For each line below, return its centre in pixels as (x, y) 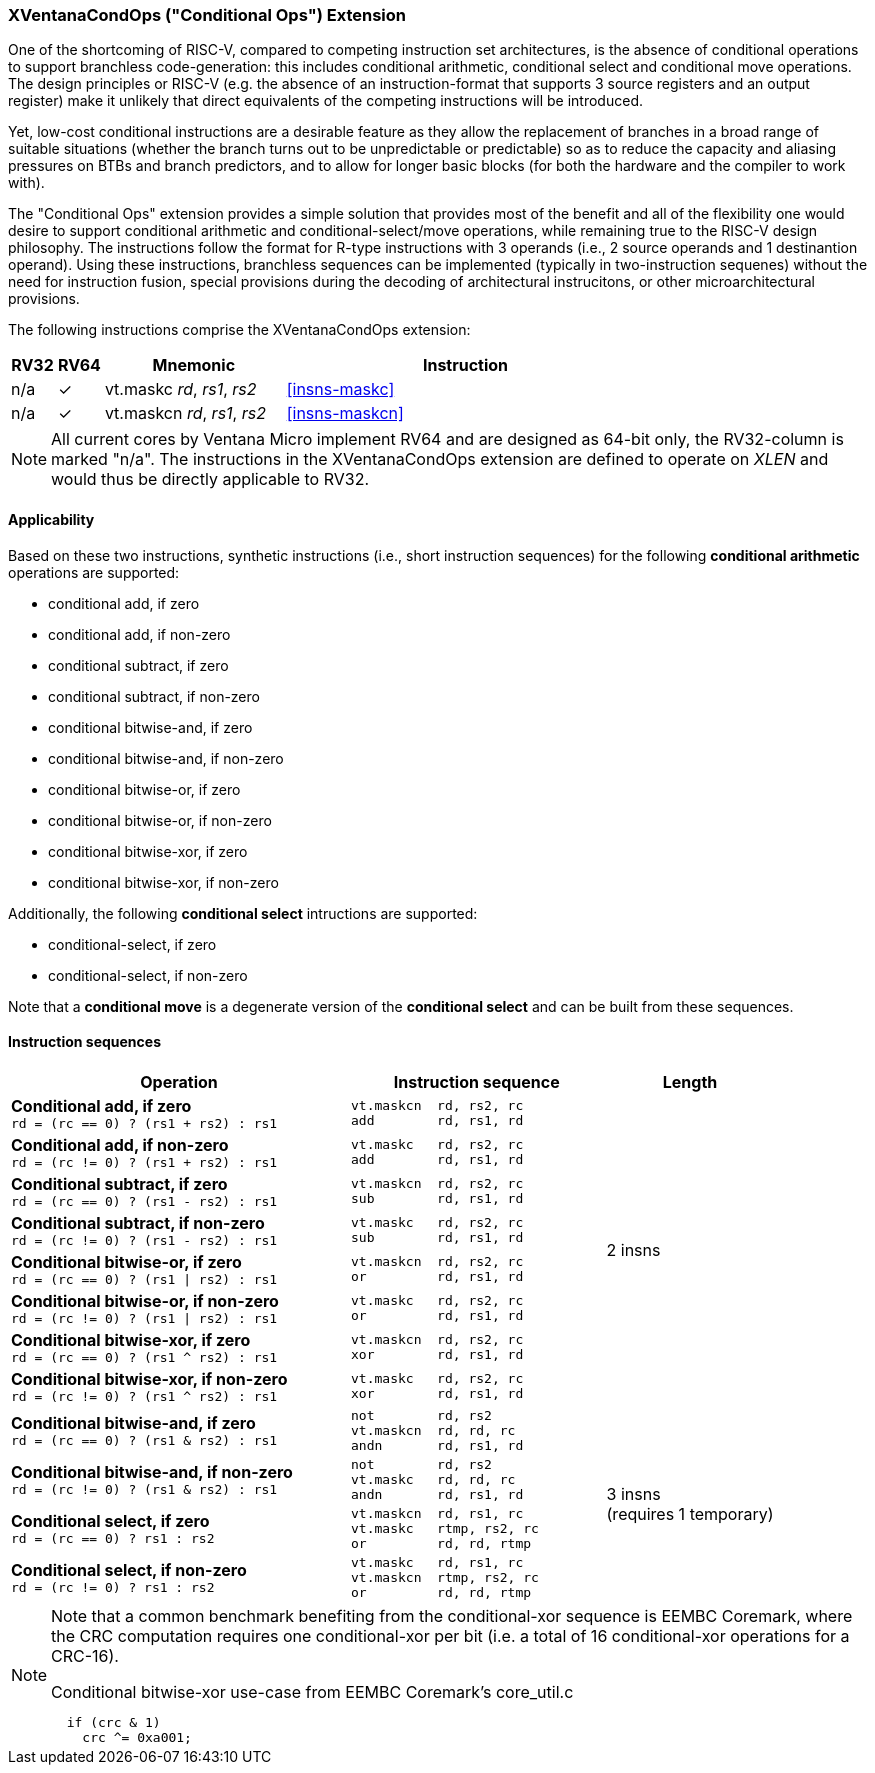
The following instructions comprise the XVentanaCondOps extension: (239, 330)
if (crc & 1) (113, 1722)
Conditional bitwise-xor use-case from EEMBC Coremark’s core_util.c (312, 1691)
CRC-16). (85, 1655)
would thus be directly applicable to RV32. (210, 479)
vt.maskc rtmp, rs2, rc (445, 1528)
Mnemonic (194, 365)
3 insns (633, 1493)
